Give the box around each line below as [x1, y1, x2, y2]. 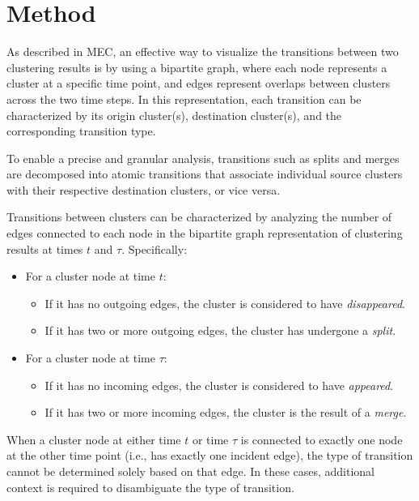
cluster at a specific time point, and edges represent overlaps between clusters [6, 75, 391, 92]
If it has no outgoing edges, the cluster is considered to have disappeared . [44, 294, 405, 311]
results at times [6, 240, 83, 257]
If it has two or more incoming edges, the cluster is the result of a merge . [44, 404, 407, 421]
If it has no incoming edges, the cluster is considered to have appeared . [44, 376, 394, 393]
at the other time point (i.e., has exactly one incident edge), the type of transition [6, 447, 413, 464]
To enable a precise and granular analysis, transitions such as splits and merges [6, 149, 400, 166]
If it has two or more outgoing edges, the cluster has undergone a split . [44, 322, 396, 339]
